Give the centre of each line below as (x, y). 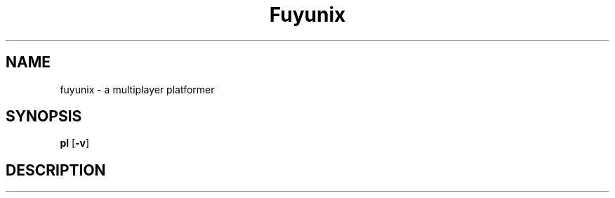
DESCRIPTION (56, 170)
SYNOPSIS (44, 117)
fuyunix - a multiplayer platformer (137, 89)
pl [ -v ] (75, 143)
